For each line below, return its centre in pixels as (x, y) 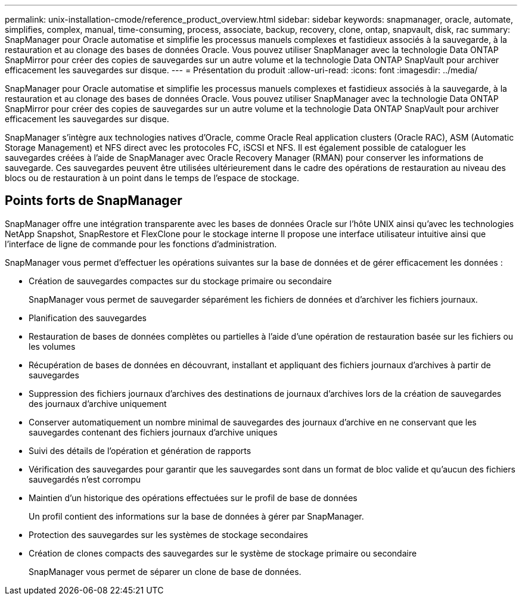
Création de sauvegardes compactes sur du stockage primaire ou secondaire (180, 281)
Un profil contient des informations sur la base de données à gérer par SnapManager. (196, 516)
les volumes (52, 346)
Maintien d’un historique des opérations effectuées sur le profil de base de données (193, 498)
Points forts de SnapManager (94, 201)
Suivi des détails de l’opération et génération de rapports (140, 450)
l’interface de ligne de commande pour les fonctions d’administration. (141, 244)
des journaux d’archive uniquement (98, 403)
